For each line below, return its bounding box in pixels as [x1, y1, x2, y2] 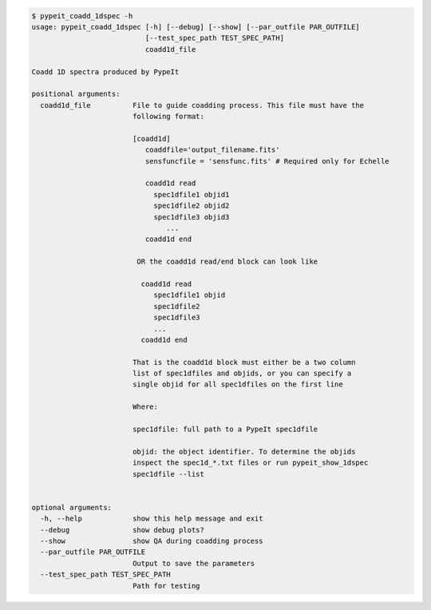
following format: [132, 112, 205, 121]
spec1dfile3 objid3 [153, 212, 230, 221]
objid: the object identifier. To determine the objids [132, 447, 356, 456]
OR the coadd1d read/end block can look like [136, 257, 318, 267]
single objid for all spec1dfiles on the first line [132, 380, 343, 389]
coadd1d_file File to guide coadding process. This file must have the [40, 101, 365, 109]
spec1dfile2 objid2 [153, 201, 230, 211]
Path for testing [132, 581, 200, 590]
